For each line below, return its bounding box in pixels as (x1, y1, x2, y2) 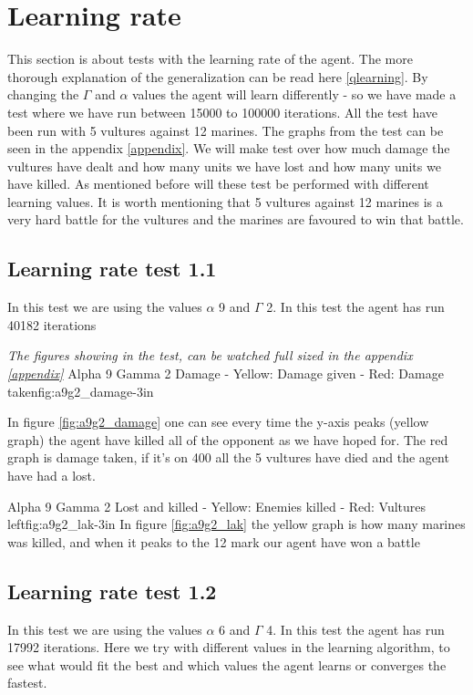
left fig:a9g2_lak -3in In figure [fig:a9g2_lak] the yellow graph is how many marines (7, 514, 466, 534)
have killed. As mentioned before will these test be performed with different (7, 174, 429, 193)
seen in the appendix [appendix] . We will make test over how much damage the (7, 139, 450, 158)
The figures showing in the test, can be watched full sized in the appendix (7, 346, 413, 365)
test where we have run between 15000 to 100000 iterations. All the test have (7, 102, 437, 121)
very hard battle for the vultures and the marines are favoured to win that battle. (7, 210, 464, 229)
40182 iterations (7, 315, 97, 334)
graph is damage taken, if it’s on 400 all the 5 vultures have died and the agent (7, 448, 449, 467)
